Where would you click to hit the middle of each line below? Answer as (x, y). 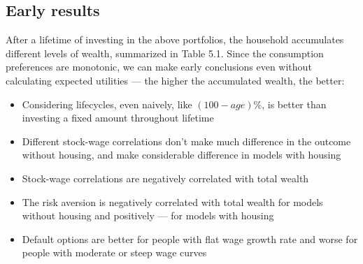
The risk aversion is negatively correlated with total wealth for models (172, 201)
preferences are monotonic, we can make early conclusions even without (159, 67)
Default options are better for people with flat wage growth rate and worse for (190, 239)
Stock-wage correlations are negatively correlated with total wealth (165, 178)
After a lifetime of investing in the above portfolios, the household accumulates (175, 39)
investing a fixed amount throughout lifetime (118, 118)
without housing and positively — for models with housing (148, 215)
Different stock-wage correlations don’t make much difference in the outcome (186, 141)
